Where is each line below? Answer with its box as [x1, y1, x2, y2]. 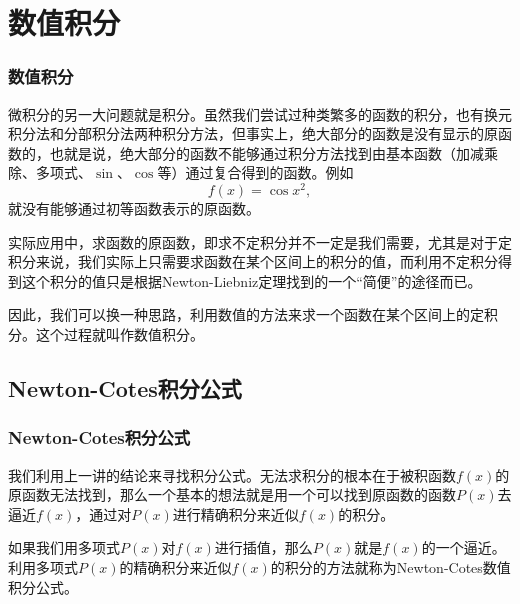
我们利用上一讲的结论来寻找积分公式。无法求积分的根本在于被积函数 [8, 464, 456, 485]
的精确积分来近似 [119, 556, 232, 577]
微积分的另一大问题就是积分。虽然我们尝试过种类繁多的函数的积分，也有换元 [8, 103, 512, 124]
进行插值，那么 [214, 537, 313, 558]
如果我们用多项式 [8, 537, 120, 558]
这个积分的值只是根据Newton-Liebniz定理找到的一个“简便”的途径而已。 [21, 270, 482, 291]
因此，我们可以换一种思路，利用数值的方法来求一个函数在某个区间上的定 [8, 304, 484, 325]
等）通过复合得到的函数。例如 [157, 162, 354, 183]
